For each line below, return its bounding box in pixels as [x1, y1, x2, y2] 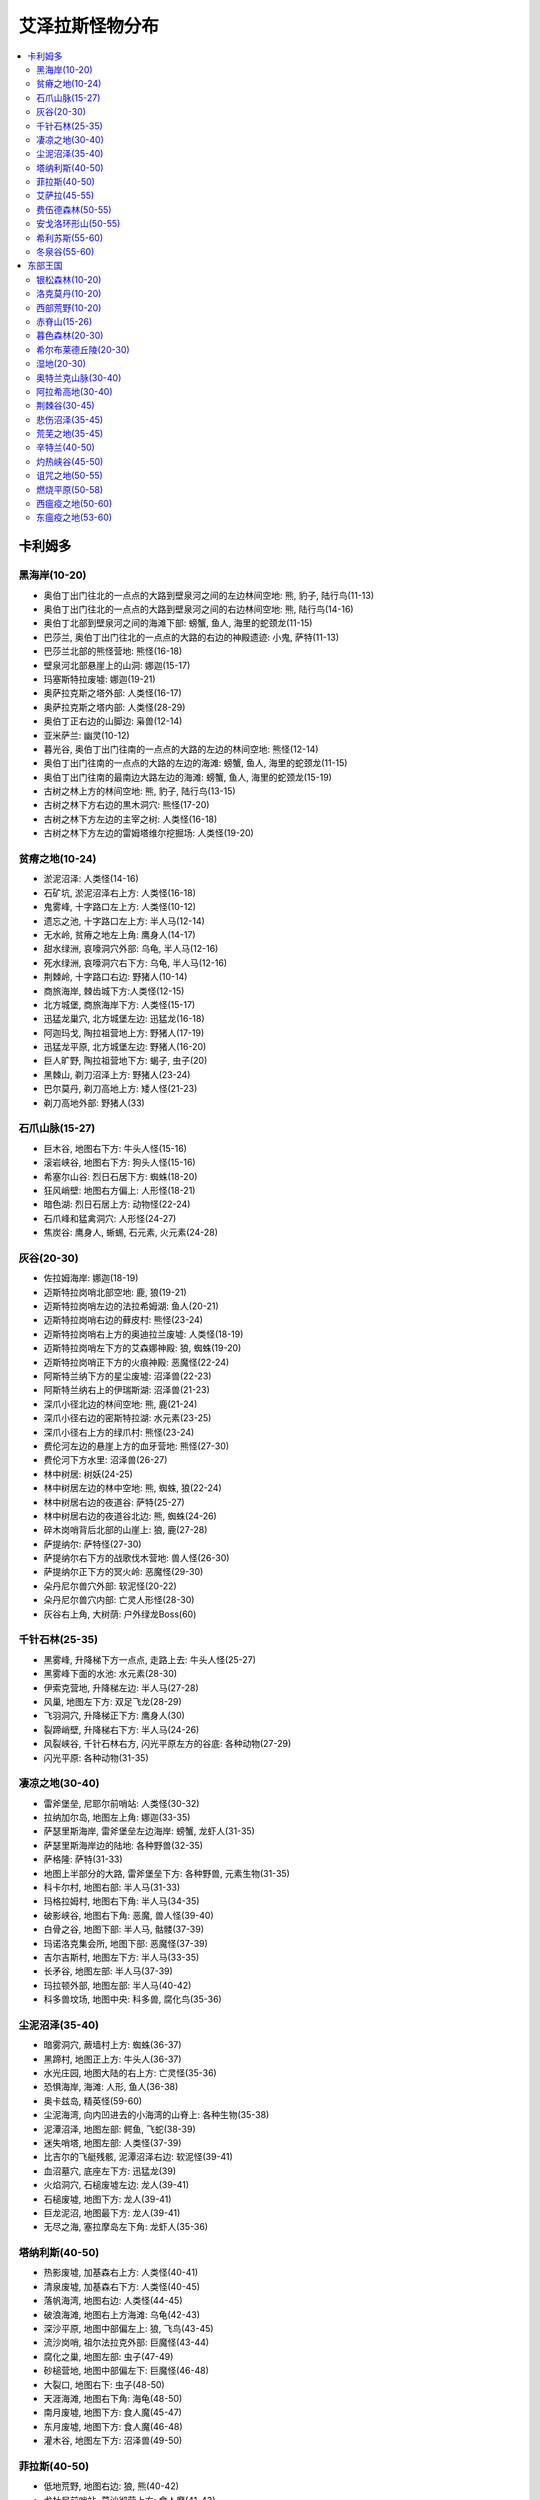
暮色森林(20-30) [36, 330, 104, 342]
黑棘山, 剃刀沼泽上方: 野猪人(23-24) [43, 1068, 191, 1080]
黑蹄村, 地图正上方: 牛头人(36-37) [43, 2053, 182, 2065]
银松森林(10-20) [36, 273, 102, 285]
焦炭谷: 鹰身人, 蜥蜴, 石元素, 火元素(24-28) [43, 1226, 219, 1239]
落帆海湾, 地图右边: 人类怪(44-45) [43, 2295, 184, 2307]
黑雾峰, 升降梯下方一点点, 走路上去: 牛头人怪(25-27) [43, 1653, 257, 1665]
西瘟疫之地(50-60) [36, 498, 113, 510]
